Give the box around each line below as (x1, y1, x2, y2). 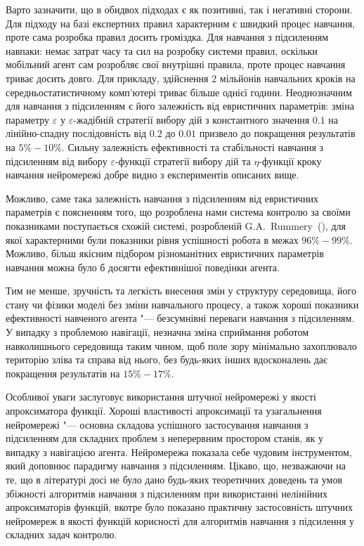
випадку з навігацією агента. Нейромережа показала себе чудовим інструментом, (6, 444, 352, 459)
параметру (6, 112, 50, 126)
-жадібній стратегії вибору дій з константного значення (73, 112, 310, 126)
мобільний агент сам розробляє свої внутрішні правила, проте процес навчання (6, 57, 346, 72)
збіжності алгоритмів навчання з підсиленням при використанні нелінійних (6, 486, 327, 500)
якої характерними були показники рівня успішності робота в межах (6, 232, 299, 247)
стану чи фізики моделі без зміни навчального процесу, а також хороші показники (6, 297, 359, 311)
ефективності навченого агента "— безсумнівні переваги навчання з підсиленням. (6, 311, 355, 325)
